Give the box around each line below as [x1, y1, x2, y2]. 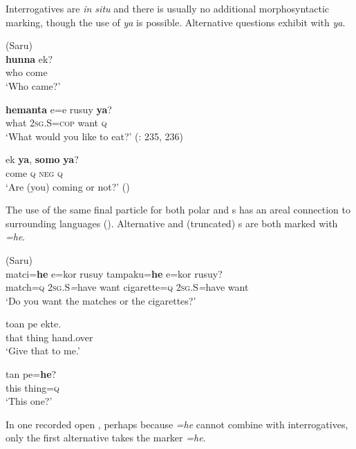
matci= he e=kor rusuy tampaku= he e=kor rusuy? [6, 266, 223, 280]
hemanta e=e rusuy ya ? [6, 102, 112, 116]
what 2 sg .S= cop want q [6, 115, 107, 130]
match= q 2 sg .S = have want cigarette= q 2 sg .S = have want [6, 280, 249, 294]
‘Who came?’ [6, 78, 61, 93]
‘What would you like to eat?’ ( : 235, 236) [6, 128, 184, 143]
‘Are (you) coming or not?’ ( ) [6, 179, 130, 193]
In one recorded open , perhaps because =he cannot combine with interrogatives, [6, 417, 348, 431]
